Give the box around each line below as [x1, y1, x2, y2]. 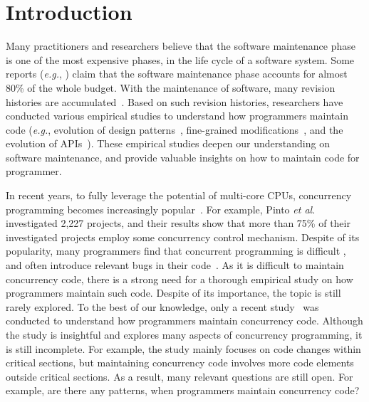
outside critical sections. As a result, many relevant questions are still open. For [6, 369, 353, 384]
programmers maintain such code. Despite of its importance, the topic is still [6, 285, 341, 300]
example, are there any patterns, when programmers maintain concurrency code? [6, 383, 360, 398]
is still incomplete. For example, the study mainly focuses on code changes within [6, 341, 361, 356]
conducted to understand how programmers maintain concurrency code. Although [6, 313, 363, 328]
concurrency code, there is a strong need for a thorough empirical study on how [6, 271, 353, 286]
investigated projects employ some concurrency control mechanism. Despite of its [6, 229, 360, 244]
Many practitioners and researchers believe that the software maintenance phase [6, 38, 355, 53]
